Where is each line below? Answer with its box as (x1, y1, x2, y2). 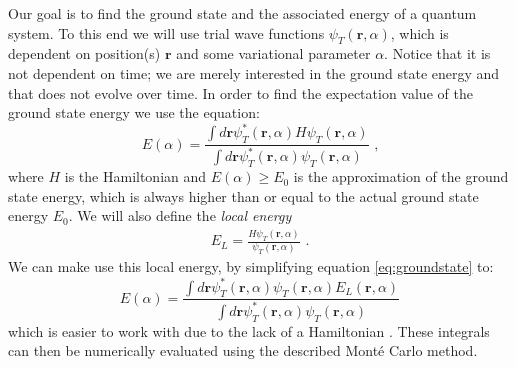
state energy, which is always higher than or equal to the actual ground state (8, 185, 479, 206)
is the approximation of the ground (293, 166, 509, 187)
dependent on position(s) (8, 43, 161, 64)
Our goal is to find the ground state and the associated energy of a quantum (8, 3, 477, 23)
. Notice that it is (384, 43, 491, 64)
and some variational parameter (176, 43, 371, 64)
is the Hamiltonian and (64, 166, 207, 187)
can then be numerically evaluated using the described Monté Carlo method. (8, 340, 478, 361)
